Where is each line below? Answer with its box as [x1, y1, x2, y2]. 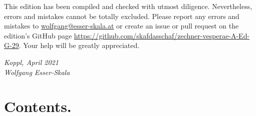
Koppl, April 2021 [4, 56, 59, 67]
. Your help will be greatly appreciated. [19, 40, 140, 50]
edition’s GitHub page [4, 30, 72, 40]
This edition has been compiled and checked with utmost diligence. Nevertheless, [4, 1, 252, 11]
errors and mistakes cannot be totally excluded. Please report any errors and [4, 10, 239, 21]
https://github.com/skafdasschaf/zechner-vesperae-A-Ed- [74, 30, 250, 40]
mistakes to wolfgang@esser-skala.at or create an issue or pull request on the [4, 20, 239, 31]
